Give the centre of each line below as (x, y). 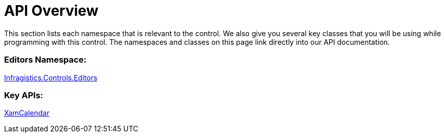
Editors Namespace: (45, 60)
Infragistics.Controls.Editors (51, 77)
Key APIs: (24, 95)
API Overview (51, 11)
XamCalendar (27, 113)
